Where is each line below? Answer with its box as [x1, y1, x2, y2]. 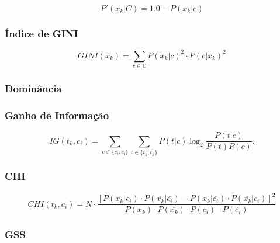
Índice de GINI [5, 26, 78, 40]
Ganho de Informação [5, 107, 109, 122]
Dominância [5, 81, 62, 95]
